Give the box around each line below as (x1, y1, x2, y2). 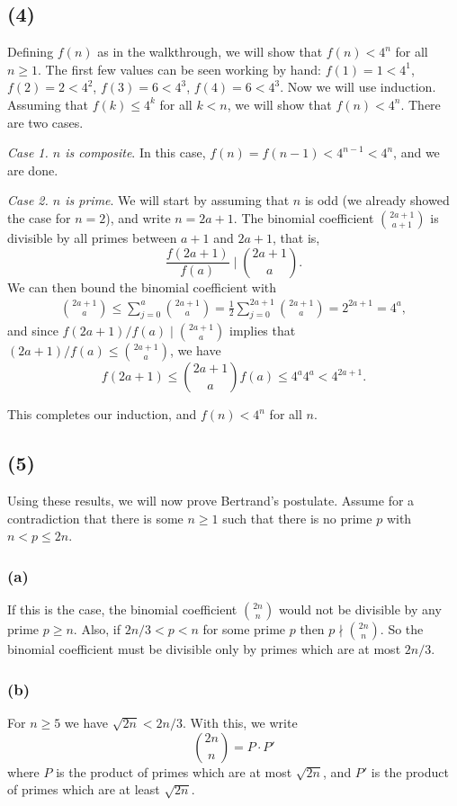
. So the (380, 620, 424, 639)
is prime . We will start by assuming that (65, 191, 290, 210)
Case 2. (7, 191, 49, 210)
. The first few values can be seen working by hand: (38, 59, 321, 78)
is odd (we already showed (304, 191, 450, 210)
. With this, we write (182, 713, 298, 732)
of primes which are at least (7, 780, 160, 799)
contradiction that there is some (7, 508, 184, 527)
